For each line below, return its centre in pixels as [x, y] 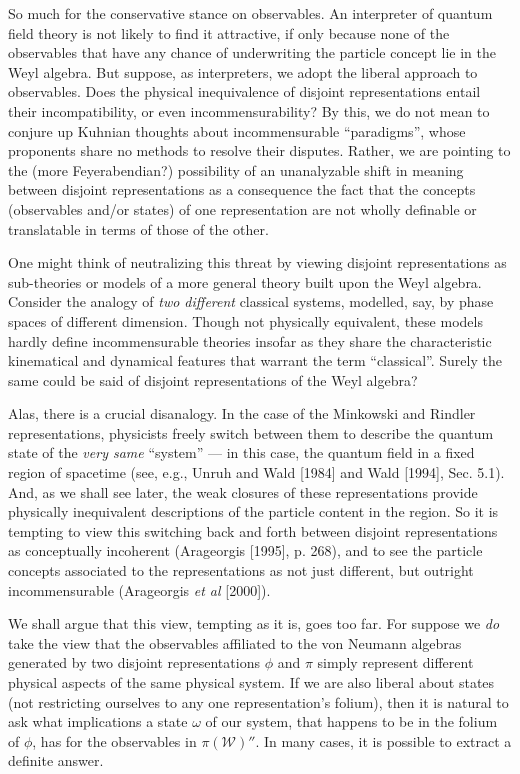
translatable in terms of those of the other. [138, 228]
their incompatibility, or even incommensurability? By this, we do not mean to [249, 110]
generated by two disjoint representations [134, 662]
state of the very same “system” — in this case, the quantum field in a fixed [241, 452]
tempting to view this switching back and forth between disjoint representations [253, 530]
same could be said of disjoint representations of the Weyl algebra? [213, 379]
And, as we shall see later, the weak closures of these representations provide [243, 491]
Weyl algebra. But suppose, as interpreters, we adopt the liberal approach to [243, 71]
